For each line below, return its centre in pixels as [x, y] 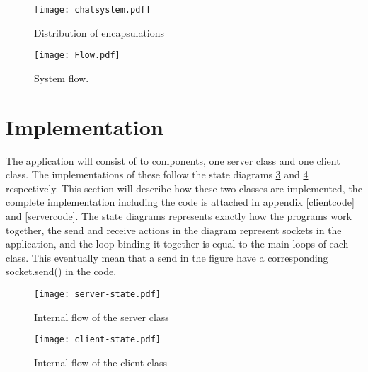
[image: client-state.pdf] [97, 340]
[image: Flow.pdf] [77, 56]
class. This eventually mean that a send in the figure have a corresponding [167, 257]
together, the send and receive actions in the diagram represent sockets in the [174, 229]
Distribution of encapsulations [99, 32]
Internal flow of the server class [102, 316]
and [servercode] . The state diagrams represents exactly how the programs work [179, 216]
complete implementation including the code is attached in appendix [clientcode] [180, 202]
